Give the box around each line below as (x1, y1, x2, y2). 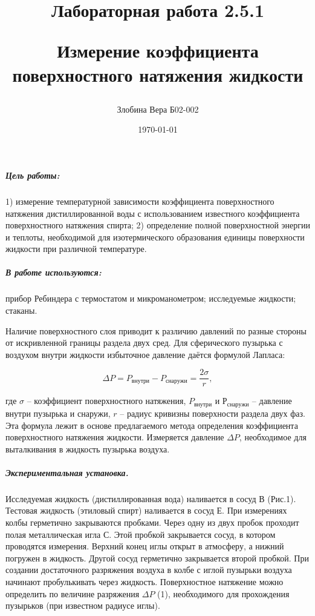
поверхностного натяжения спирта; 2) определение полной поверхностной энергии (5, 219, 310, 231)
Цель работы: (5, 168, 60, 181)
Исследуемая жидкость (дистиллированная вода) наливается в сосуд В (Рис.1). (5, 492, 296, 505)
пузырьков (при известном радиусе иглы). (5, 599, 160, 612)
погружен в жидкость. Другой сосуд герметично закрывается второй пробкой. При (5, 551, 309, 564)
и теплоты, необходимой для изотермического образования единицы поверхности (5, 230, 305, 243)
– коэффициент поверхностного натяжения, (27, 394, 186, 407)
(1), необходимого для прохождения (157, 587, 290, 600)
